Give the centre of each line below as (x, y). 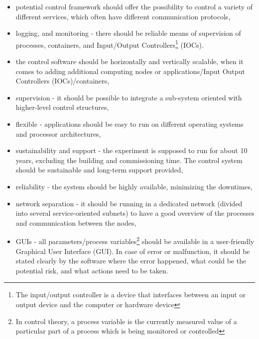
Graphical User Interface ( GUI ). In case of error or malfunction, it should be (133, 251)
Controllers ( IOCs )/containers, (63, 81)
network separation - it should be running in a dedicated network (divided (129, 203)
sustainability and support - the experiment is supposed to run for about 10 (131, 150)
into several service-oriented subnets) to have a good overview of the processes (135, 213)
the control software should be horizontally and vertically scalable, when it (129, 61)
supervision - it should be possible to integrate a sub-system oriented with (129, 97)
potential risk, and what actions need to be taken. (92, 270)
